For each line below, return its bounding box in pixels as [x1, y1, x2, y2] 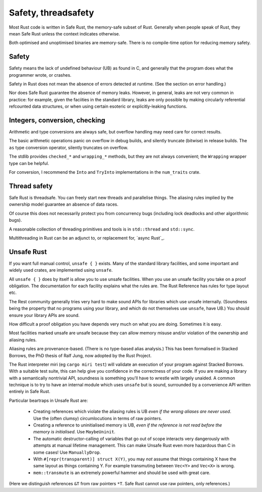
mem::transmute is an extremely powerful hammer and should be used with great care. [33, 470, 211, 476]
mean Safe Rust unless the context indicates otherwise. [9, 31, 120, 36]
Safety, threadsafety [9, 7, 94, 18]
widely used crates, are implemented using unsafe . [9, 267, 113, 273]
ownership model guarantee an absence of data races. [9, 201, 118, 207]
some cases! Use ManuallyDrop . [33, 449, 101, 455]
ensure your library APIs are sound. [9, 312, 80, 318]
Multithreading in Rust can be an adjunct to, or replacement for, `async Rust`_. [9, 235, 165, 241]
